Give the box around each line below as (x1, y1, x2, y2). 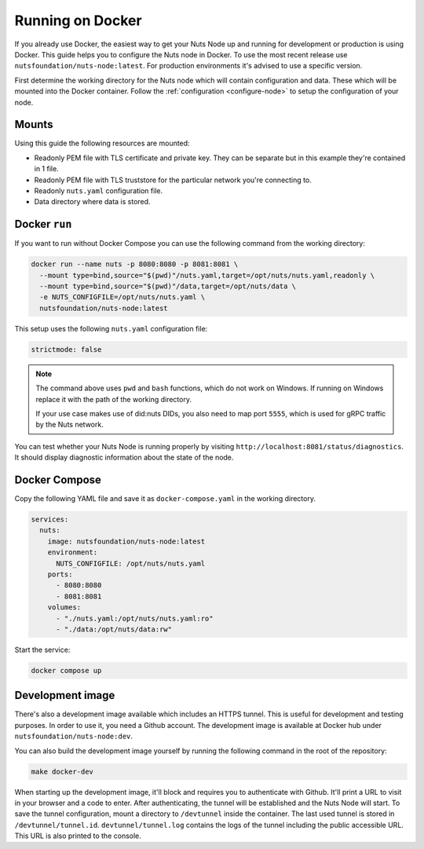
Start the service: (14, 645, 71, 654)
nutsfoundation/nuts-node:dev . (14, 731, 133, 741)
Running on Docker (14, 12, 142, 29)
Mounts (14, 118, 53, 131)
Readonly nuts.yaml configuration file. (34, 185, 163, 196)
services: (31, 515, 69, 524)
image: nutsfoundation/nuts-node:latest (47, 536, 206, 546)
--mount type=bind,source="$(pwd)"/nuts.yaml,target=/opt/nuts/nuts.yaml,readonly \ (39, 271, 375, 280)
